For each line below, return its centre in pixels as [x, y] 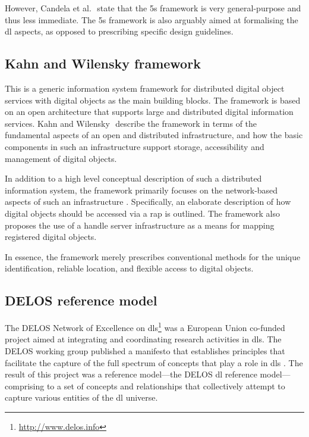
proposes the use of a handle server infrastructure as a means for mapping [140, 225]
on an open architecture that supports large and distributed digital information [149, 112]
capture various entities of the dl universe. [81, 397]
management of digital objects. [61, 158]
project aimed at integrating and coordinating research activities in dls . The [143, 339]
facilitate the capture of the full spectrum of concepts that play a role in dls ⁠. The [154, 362]
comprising [25, 386]
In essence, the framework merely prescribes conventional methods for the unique [153, 256]
